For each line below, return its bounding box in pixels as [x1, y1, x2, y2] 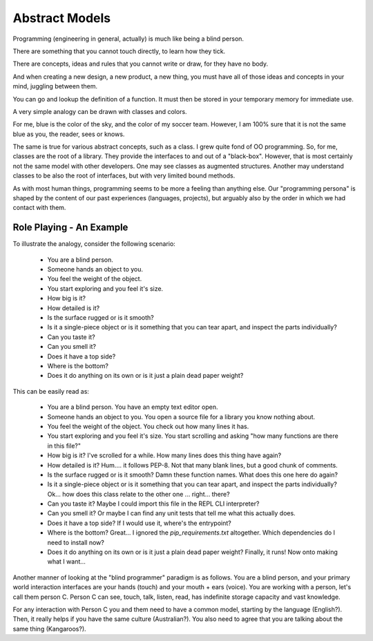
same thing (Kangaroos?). [12, 624, 86, 633]
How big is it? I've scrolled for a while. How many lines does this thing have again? [47, 451, 282, 459]
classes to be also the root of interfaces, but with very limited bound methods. [12, 171, 236, 180]
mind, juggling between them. [12, 82, 98, 90]
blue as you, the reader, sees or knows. [12, 130, 125, 138]
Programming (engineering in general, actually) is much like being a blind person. [12, 35, 245, 43]
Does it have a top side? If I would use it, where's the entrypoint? [47, 519, 231, 527]
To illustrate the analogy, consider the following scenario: [12, 240, 175, 248]
